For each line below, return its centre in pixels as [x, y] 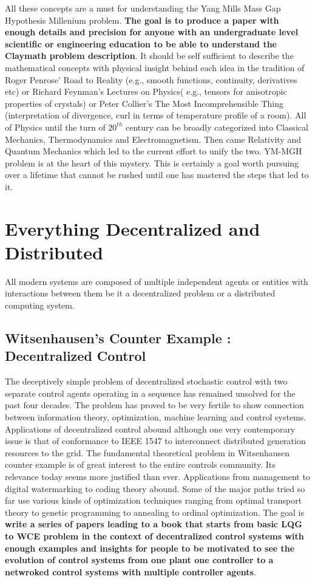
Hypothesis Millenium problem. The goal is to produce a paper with [142, 20]
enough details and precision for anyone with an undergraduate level [152, 32]
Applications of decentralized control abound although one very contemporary [150, 429]
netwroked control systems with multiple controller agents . [130, 571]
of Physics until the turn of [55, 127]
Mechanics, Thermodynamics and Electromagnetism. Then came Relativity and [153, 139]
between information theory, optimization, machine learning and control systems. [156, 416]
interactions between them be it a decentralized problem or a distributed [140, 293]
